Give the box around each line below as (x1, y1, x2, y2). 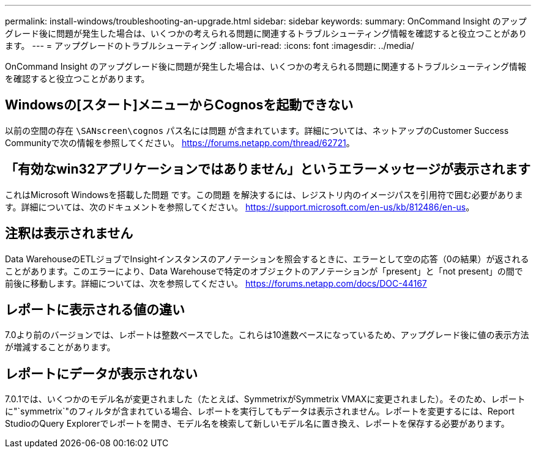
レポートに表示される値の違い (5, 301, 185, 317)
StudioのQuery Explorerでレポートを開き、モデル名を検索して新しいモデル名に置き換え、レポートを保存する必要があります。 (5, 418, 510, 429)
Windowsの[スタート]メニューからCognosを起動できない (5, 97, 354, 113)
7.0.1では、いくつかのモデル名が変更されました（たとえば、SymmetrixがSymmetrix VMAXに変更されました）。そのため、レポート (5, 394, 526, 405)
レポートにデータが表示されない (5, 366, 198, 381)
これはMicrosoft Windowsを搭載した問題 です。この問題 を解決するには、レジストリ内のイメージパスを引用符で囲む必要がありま (5, 189, 523, 200)
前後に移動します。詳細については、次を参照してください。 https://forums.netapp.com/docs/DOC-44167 (5, 278, 427, 289)
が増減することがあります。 (5, 342, 116, 353)
